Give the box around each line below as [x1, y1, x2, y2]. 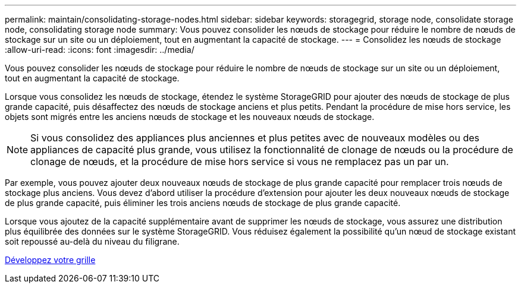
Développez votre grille [5, 255, 96, 265]
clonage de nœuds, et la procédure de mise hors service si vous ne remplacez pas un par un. [30, 156, 449, 167]
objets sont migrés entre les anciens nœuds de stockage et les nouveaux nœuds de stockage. [5, 112, 375, 122]
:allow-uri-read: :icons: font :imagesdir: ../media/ [5, 45, 194, 55]
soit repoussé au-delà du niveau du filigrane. [5, 236, 180, 246]
